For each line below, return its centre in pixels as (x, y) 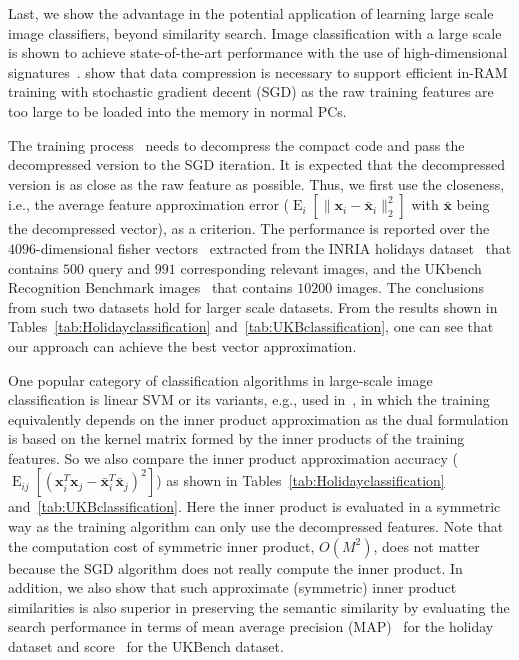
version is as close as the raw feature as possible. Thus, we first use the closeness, (256, 183)
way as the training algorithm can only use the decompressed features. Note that (256, 526)
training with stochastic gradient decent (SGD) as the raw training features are (251, 91)
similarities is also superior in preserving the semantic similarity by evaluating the (259, 606)
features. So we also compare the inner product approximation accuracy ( (233, 457)
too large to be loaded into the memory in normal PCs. (177, 110)
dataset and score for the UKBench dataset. (146, 646)
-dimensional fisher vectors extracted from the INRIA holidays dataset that (274, 247)
